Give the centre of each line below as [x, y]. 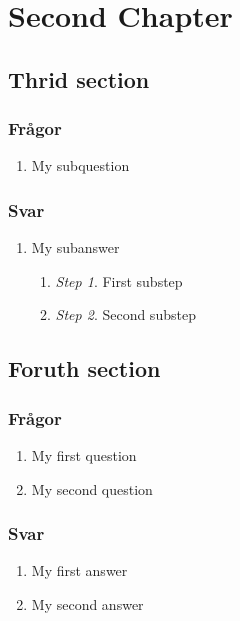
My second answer [87, 603]
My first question [84, 454]
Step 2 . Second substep [125, 314]
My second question [92, 488]
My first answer [79, 570]
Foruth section [84, 368]
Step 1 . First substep [119, 280]
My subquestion [80, 165]
